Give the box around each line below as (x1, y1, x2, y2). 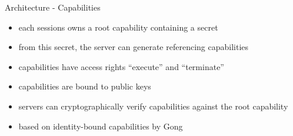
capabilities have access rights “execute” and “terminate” (18, 60, 224, 72)
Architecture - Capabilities (5, 1, 101, 13)
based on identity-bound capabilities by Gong (18, 120, 183, 132)
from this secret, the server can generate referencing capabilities (18, 41, 249, 53)
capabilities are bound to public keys (18, 80, 151, 92)
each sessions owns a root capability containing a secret (18, 21, 218, 33)
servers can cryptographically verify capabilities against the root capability (18, 99, 288, 112)
